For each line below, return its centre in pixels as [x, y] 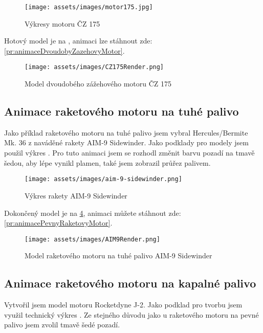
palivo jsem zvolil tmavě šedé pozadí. [62, 325]
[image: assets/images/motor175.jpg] [89, 7]
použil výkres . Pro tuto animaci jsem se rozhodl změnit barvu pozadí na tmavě [129, 153]
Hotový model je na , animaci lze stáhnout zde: [78, 41]
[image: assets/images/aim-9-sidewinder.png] [103, 179]
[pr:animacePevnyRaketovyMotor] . [58, 223]
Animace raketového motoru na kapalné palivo [130, 283]
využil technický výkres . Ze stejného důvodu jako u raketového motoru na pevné [131, 314]
